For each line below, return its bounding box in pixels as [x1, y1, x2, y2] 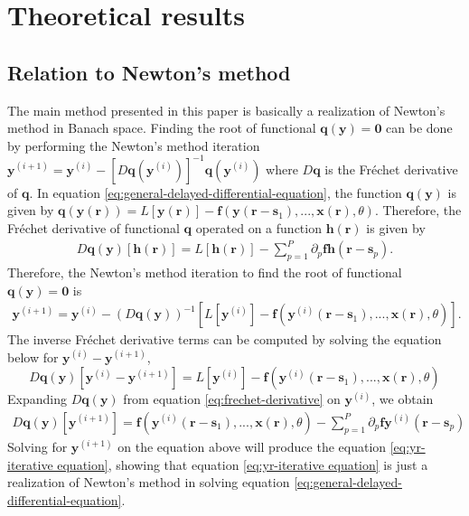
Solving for [7, 437, 68, 455]
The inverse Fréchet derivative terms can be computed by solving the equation [7, 330, 442, 349]
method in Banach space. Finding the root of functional [7, 118, 316, 137]
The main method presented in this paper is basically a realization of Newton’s [7, 100, 446, 119]
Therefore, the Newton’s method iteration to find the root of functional [7, 262, 402, 281]
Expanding [7, 389, 67, 408]
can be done [386, 118, 453, 137]
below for [7, 347, 59, 366]
